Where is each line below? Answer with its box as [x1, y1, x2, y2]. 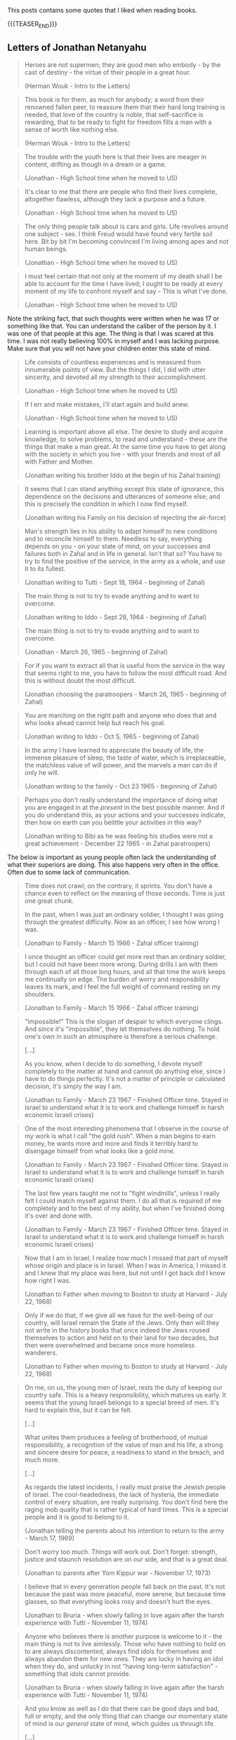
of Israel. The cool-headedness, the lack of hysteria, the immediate [24, 1490, 219, 1498]
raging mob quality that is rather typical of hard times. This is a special [24, 1505, 228, 1514]
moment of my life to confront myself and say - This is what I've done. [24, 287, 228, 295]
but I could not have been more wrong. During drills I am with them [24, 960, 218, 968]
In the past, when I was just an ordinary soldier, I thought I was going [24, 910, 224, 918]
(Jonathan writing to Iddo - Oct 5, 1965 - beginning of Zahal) [24, 732, 199, 741]
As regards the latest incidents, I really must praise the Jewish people [24, 1483, 226, 1491]
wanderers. [24, 1348, 58, 1357]
